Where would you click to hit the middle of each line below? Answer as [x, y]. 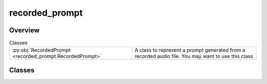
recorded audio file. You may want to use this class [194, 56]
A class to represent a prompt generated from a [190, 50]
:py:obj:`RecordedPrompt [41, 50]
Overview [24, 30]
